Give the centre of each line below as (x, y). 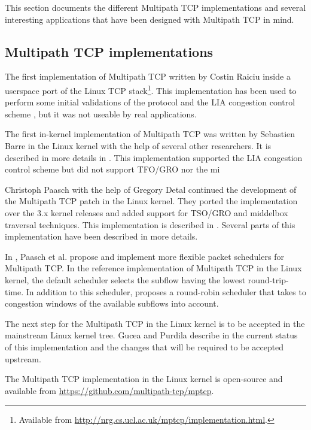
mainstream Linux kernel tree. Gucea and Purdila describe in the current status (151, 335)
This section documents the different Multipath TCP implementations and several (155, 7)
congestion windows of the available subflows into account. (112, 303)
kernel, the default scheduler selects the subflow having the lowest (125, 279)
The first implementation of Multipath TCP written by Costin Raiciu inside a (148, 76)
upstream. (23, 358)
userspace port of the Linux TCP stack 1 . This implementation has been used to (151, 89)
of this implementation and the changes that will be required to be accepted (144, 346)
